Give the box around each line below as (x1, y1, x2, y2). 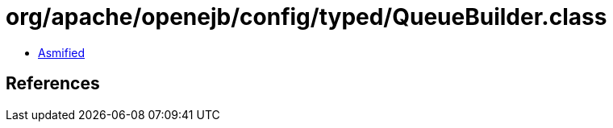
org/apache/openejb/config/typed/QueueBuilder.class (6, 3, 607, 31)
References (6, 73, 100, 94)
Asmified (38, 45, 85, 60)
